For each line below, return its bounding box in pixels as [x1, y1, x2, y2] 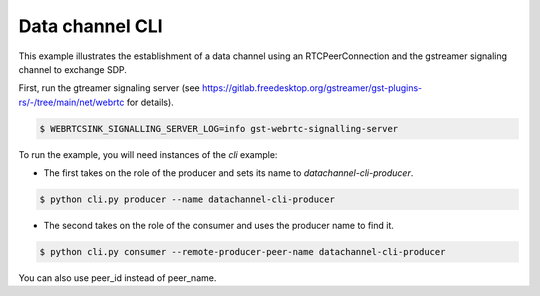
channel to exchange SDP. [18, 63, 127, 75]
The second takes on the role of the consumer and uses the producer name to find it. [43, 220, 395, 232]
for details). [126, 96, 174, 108]
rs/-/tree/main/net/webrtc [18, 96, 125, 108]
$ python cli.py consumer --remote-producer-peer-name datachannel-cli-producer [39, 246, 446, 258]
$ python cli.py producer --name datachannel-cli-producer [39, 194, 335, 205]
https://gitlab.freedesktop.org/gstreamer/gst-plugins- [201, 82, 423, 94]
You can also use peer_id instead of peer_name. [18, 272, 217, 284]
